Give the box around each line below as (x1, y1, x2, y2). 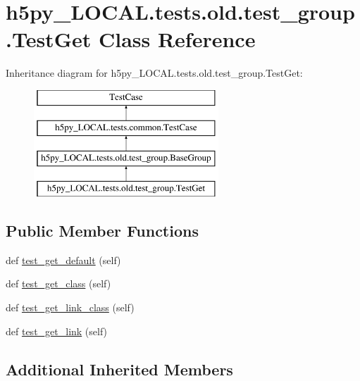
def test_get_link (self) (6, 323, 108, 338)
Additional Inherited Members (6, 358, 233, 380)
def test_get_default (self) (6, 252, 121, 267)
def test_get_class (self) (6, 276, 111, 291)
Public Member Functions (6, 220, 199, 242)
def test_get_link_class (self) (6, 300, 135, 315)
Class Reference (98, 25, 256, 54)
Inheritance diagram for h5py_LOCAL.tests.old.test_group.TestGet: (6, 65, 303, 80)
